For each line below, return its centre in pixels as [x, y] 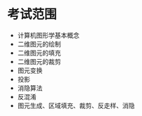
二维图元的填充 [39, 53]
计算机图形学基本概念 [48, 35]
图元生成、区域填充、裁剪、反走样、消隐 [76, 105]
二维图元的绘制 [39, 44]
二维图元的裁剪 [39, 61]
